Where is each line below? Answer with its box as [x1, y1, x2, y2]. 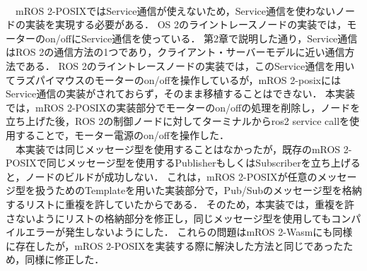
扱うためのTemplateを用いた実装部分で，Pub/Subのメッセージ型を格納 [35, 183, 362, 198]
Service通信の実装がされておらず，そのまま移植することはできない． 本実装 [6, 86, 356, 101]
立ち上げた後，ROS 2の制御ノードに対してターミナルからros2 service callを [6, 114, 350, 128]
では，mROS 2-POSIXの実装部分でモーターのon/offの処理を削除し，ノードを [6, 100, 361, 114]
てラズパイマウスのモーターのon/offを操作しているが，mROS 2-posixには [6, 72, 341, 87]
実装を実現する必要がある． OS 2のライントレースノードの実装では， [25, 17, 347, 32]
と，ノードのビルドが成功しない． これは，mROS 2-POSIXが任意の [6, 169, 318, 183]
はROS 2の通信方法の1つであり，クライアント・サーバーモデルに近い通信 [6, 44, 345, 59]
